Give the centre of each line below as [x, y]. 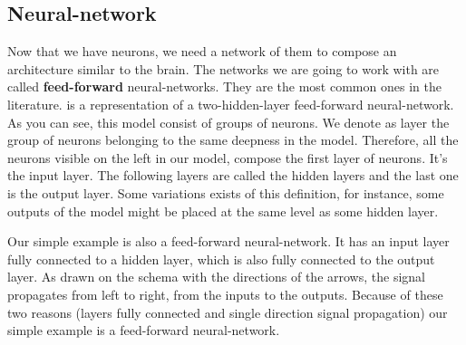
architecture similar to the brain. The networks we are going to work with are [223, 68]
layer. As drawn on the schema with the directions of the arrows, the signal [216, 277]
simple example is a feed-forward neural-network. [144, 330]
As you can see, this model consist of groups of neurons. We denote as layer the [228, 122]
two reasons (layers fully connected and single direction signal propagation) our [228, 312]
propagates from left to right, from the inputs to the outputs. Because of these [225, 294]
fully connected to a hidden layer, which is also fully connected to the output [221, 259]
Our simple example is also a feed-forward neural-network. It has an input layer [228, 241]
